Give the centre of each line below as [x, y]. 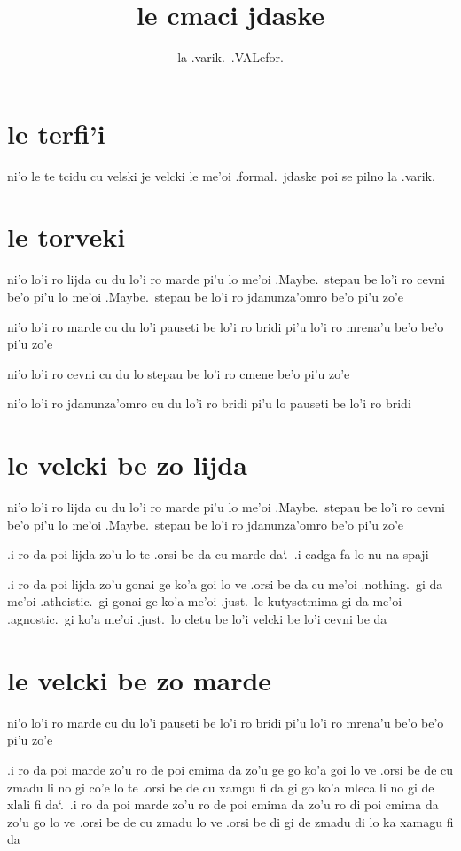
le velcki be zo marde [140, 679]
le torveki [66, 236]
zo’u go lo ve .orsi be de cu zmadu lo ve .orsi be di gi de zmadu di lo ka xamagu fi [230, 821]
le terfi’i [56, 133]
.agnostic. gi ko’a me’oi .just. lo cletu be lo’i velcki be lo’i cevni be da [197, 619]
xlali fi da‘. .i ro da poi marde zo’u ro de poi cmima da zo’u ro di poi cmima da [223, 804]
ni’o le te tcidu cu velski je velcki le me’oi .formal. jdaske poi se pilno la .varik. [221, 175]
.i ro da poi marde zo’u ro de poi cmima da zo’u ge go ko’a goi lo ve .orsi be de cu [230, 769]
